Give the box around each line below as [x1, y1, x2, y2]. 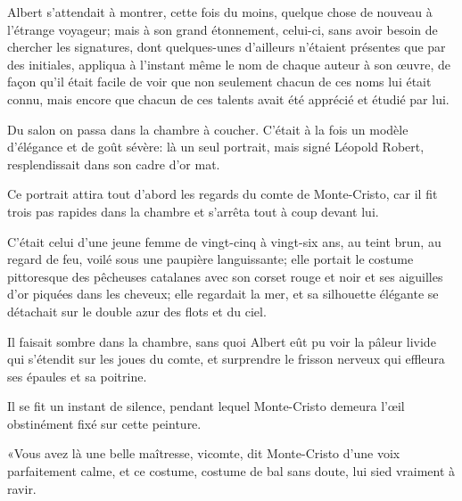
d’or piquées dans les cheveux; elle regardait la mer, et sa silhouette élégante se [7, 284, 439, 303]
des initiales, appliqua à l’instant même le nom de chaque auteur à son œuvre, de [7, 54, 450, 73]
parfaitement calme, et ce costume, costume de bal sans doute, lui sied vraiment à [7, 462, 456, 480]
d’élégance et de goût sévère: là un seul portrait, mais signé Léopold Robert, [7, 137, 425, 156]
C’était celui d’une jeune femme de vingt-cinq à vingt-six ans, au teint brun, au [7, 232, 441, 250]
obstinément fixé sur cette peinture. [7, 414, 202, 432]
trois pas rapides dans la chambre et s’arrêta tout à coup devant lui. [7, 201, 379, 220]
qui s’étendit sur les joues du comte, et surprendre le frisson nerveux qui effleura [7, 349, 445, 368]
